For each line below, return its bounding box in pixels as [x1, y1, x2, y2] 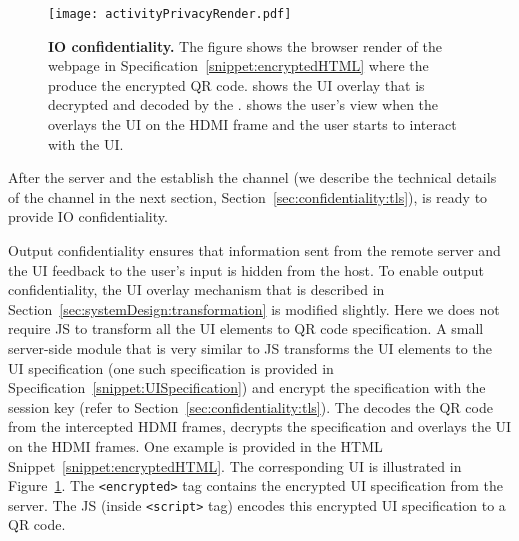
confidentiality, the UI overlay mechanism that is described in [8, 279, 385, 300]
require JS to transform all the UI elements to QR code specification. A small [8, 318, 484, 339]
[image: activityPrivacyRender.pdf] [48, 7, 292, 21]
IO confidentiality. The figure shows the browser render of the [48, 35, 442, 56]
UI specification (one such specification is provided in [8, 357, 334, 378]
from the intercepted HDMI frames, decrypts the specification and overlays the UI [8, 416, 512, 437]
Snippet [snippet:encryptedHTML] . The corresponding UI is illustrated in [8, 455, 462, 476]
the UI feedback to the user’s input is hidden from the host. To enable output [8, 259, 485, 280]
